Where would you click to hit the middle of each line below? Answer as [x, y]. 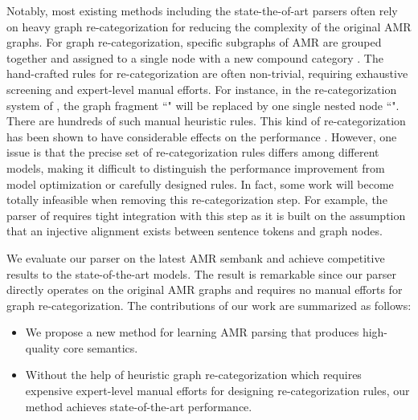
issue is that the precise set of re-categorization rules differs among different [193, 152]
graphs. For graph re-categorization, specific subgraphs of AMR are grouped [194, 42]
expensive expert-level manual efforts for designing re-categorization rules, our [217, 391]
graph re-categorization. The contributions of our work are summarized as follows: [209, 305]
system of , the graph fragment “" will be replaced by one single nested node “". [203, 105]
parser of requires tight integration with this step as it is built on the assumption [206, 215]
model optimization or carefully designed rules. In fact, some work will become [200, 183]
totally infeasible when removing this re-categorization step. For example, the [197, 200]
